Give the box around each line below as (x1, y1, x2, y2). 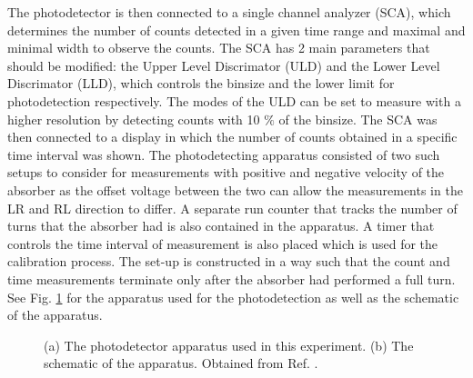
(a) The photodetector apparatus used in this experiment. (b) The (44, 335, 414, 354)
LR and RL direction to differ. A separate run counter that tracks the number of (7, 198, 458, 217)
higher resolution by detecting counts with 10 (7, 109, 260, 128)
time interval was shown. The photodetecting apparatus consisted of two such (7, 144, 440, 164)
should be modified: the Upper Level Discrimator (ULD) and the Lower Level (7, 55, 440, 75)
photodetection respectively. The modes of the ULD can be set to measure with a (7, 91, 461, 110)
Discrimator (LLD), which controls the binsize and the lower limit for (7, 74, 395, 93)
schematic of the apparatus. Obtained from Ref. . (44, 353, 318, 373)
